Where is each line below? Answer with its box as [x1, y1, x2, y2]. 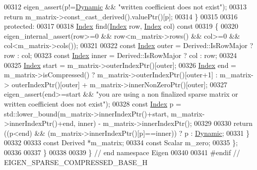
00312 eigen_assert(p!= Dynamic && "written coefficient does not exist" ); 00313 [4, 1, 247, 11]
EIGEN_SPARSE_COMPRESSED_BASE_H [4, 157, 148, 167]
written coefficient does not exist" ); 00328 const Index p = [4, 98, 182, 109]
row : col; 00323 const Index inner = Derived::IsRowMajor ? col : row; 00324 [4, 50, 237, 60]
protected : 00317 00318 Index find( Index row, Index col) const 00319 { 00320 [4, 21, 238, 31]
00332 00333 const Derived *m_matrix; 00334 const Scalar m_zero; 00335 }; [4, 137, 238, 148]
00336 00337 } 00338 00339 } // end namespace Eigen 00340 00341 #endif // [4, 147, 240, 157]
